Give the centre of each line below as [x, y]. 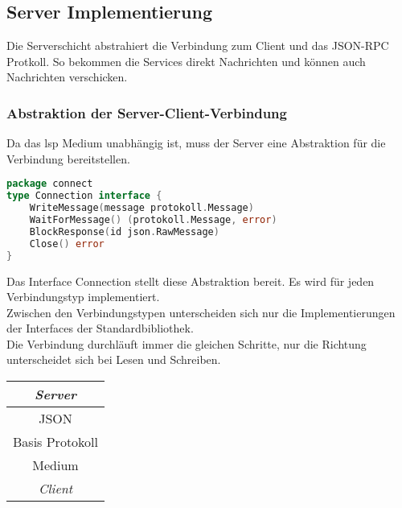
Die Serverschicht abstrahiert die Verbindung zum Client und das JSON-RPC [198, 45]
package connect [50, 184]
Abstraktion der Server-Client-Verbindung [147, 112]
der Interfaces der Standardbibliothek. [100, 328]
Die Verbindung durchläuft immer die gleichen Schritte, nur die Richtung [187, 343]
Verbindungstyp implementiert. [83, 297]
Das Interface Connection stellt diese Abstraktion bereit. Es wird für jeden [191, 281]
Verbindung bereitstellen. [68, 158]
